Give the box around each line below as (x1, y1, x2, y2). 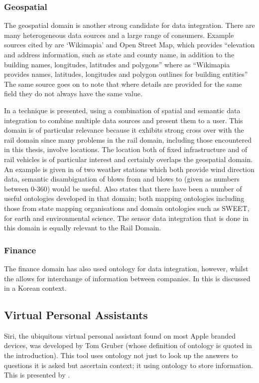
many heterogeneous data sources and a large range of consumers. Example (4, 29, 234, 40)
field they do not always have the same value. (4, 88, 142, 99)
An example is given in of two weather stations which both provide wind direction (4, 164, 255, 174)
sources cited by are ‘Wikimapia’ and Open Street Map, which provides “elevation (4, 39, 255, 50)
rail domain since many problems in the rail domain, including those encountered (4, 134, 252, 145)
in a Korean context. (4, 283, 67, 293)
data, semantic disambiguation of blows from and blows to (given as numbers (4, 174, 240, 184)
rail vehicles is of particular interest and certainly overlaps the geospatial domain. (4, 154, 253, 164)
